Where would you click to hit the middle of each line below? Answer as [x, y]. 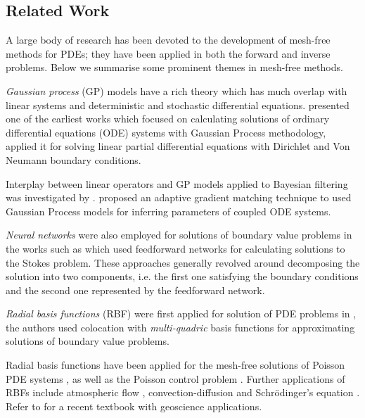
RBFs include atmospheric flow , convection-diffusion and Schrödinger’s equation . [183, 392]
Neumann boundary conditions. [73, 159]
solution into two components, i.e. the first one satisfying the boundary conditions [182, 276]
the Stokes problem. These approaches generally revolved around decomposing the [183, 262]
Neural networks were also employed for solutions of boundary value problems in [179, 235]
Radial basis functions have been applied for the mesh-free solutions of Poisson [175, 365]
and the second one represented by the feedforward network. [135, 290]
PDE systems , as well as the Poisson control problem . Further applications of [175, 378]
